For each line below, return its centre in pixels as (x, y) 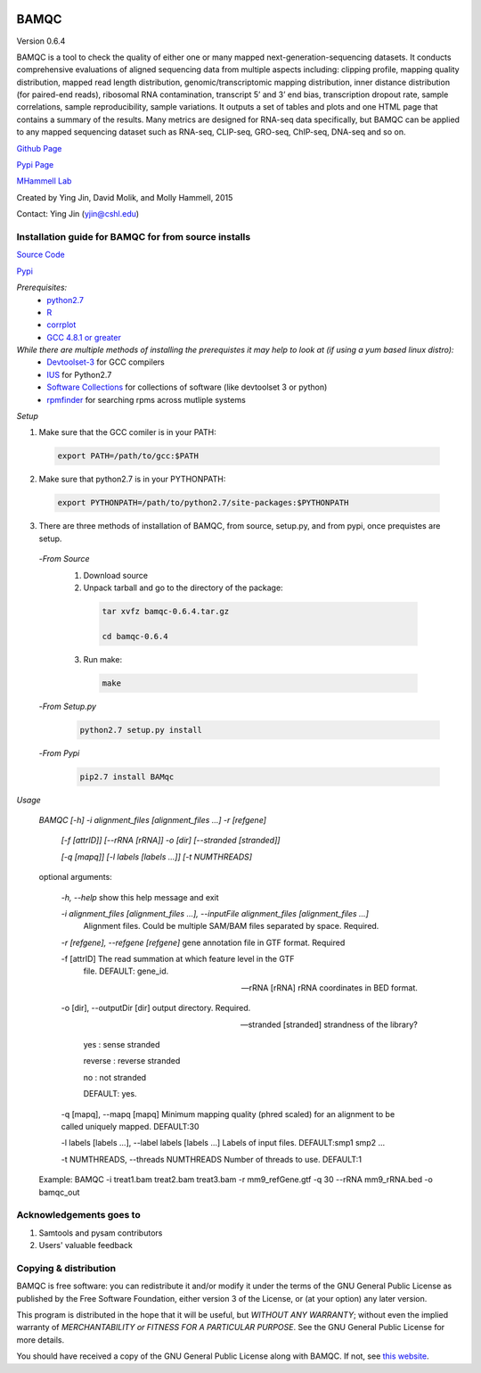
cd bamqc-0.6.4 (135, 636)
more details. (41, 1340)
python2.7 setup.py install (141, 730)
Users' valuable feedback (86, 1246)
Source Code (41, 255)
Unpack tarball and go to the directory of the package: (183, 588)
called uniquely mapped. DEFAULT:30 (130, 1126)
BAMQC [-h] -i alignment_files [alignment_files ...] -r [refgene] (153, 819)
